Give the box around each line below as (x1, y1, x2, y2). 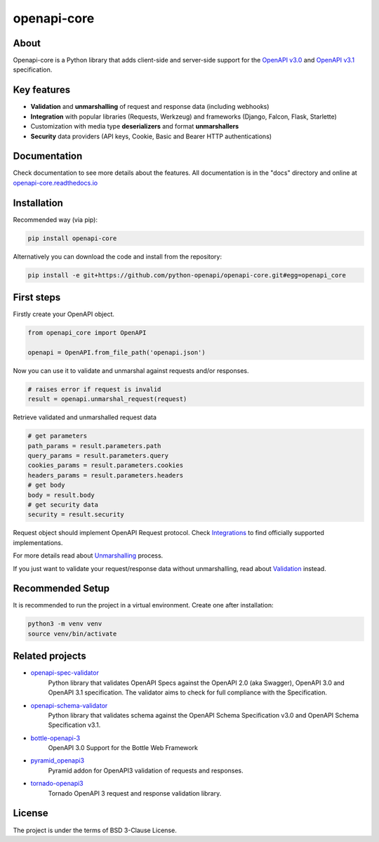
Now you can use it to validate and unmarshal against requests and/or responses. (13, 366, 249, 375)
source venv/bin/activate (27, 629, 117, 638)
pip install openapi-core (27, 234, 117, 242)
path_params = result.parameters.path (27, 442, 161, 449)
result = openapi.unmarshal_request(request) (27, 395, 187, 403)
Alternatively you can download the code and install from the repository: (13, 252, 222, 261)
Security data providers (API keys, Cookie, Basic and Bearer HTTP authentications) (30, 132, 272, 140)
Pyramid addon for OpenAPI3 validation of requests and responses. (48, 766, 244, 775)
